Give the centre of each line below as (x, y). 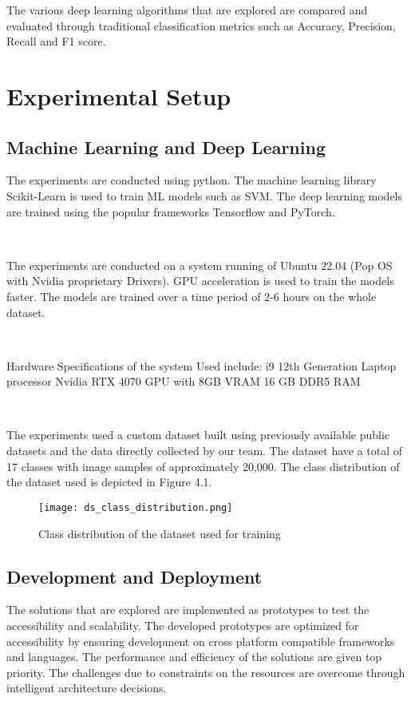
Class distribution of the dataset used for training (160, 533)
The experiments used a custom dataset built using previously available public (198, 435)
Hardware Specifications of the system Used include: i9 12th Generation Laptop (202, 365)
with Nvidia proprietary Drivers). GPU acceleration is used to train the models (200, 281)
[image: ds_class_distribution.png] (136, 507)
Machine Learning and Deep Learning (166, 147)
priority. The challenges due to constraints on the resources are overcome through (206, 672)
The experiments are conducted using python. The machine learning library (192, 180)
